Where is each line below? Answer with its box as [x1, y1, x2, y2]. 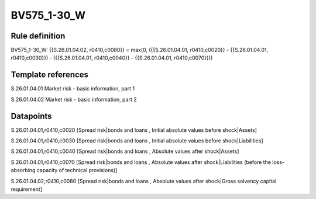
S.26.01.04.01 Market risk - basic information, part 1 [11, 85, 135, 92]
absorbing [11, 167, 36, 174]
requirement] [11, 186, 43, 193]
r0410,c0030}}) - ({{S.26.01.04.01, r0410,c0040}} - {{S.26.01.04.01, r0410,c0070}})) [11, 54, 213, 61]
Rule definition [11, 31, 66, 41]
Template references [11, 70, 89, 80]
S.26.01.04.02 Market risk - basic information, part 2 [11, 96, 137, 103]
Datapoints [11, 111, 52, 121]
